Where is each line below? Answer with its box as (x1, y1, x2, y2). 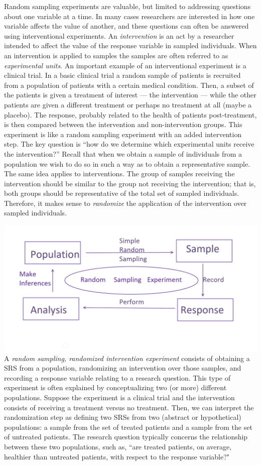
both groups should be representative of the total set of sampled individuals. (4, 188, 239, 198)
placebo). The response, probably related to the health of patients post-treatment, (4, 109, 257, 120)
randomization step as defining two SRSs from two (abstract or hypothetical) (4, 412, 241, 422)
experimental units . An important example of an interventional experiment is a (4, 60, 246, 70)
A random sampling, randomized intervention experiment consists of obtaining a (4, 353, 250, 363)
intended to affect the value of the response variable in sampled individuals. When (4, 40, 257, 51)
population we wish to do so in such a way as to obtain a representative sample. (4, 158, 250, 169)
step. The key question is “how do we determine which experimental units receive (4, 139, 254, 149)
